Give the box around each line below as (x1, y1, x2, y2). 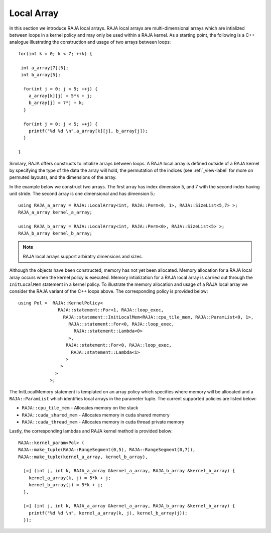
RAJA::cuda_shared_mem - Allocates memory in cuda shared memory (22, 412, 170, 418)
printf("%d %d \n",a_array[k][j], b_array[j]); (28, 128, 148, 134)
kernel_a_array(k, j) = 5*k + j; (28, 475, 111, 481)
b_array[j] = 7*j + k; (28, 100, 85, 105)
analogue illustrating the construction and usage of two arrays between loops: (9, 39, 171, 45)
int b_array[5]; (21, 72, 61, 77)
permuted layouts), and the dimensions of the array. (9, 174, 117, 180)
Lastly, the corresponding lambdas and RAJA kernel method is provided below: (9, 428, 173, 434)
